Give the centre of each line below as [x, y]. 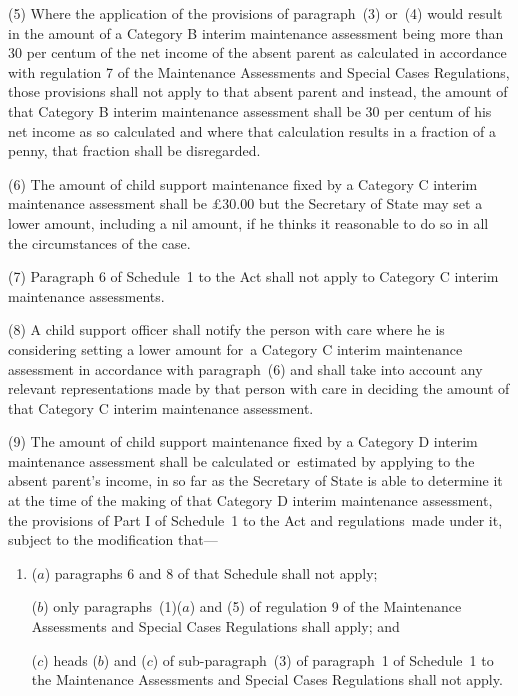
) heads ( [70, 659]
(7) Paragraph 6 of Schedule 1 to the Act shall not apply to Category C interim [253, 276]
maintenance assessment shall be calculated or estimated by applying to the [241, 460]
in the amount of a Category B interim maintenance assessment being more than [256, 32]
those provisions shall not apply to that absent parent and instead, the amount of [258, 91]
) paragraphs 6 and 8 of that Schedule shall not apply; [211, 572]
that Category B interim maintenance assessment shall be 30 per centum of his [250, 110]
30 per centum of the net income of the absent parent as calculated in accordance [257, 52]
